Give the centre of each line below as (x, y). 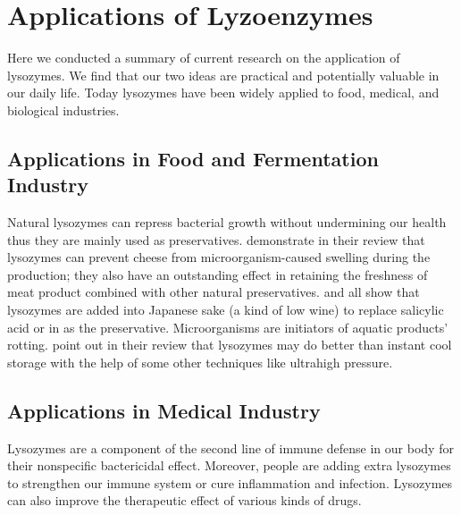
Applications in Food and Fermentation (193, 158)
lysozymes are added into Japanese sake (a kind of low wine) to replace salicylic (226, 310)
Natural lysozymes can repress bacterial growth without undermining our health (227, 222)
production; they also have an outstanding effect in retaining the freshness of (218, 274)
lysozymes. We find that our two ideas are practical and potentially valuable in (223, 75)
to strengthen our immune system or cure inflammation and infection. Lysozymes (230, 482)
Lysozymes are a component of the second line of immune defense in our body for (230, 447)
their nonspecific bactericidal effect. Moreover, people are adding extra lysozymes (229, 465)
